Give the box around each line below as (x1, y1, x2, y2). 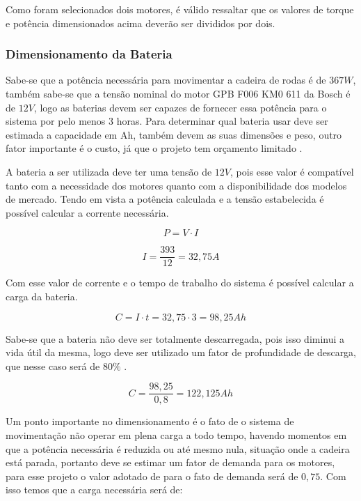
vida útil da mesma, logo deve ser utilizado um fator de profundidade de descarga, (6, 345, 357, 360)
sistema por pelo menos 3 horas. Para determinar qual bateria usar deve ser (6, 114, 328, 128)
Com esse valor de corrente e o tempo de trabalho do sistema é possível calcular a (6, 275, 354, 290)
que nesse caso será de (6, 358, 100, 373)
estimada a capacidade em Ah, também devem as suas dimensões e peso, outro (6, 127, 342, 141)
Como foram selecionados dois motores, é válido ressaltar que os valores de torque (6, 2, 354, 16)
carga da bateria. (6, 289, 78, 303)
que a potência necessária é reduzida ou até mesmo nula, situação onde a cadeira (6, 441, 350, 456)
